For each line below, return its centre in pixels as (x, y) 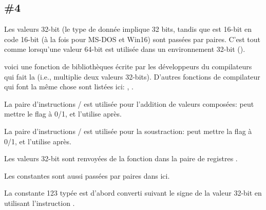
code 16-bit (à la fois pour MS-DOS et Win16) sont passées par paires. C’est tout (132, 39)
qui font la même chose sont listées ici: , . (69, 87)
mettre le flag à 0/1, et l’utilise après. (63, 114)
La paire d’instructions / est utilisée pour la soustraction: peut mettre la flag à (128, 131)
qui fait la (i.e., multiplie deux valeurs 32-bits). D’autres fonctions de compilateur (132, 76)
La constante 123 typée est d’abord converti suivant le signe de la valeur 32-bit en (133, 193)
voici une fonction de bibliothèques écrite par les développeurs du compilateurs (128, 66)
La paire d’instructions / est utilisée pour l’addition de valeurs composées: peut (129, 103)
